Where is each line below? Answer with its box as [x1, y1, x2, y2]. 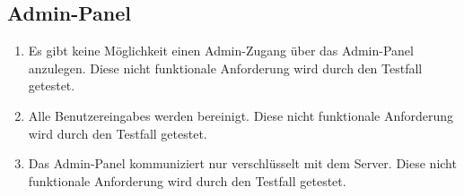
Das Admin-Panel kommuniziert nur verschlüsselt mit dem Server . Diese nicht [28, 154, 457, 173]
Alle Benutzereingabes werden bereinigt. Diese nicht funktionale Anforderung [28, 106, 454, 124]
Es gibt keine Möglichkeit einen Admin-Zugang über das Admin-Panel [28, 41, 414, 60]
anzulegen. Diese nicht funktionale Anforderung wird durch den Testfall [28, 58, 423, 77]
